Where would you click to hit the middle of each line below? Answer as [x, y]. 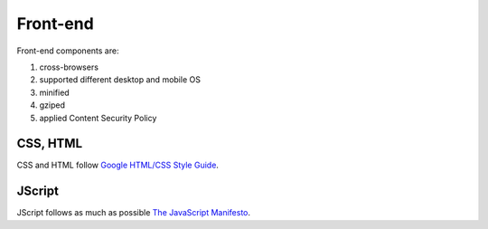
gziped [52, 105]
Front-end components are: [68, 51]
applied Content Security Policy [98, 118]
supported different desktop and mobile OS [120, 80]
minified [54, 92]
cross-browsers [69, 67]
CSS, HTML [50, 143]
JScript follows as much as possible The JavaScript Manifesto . [134, 213]
